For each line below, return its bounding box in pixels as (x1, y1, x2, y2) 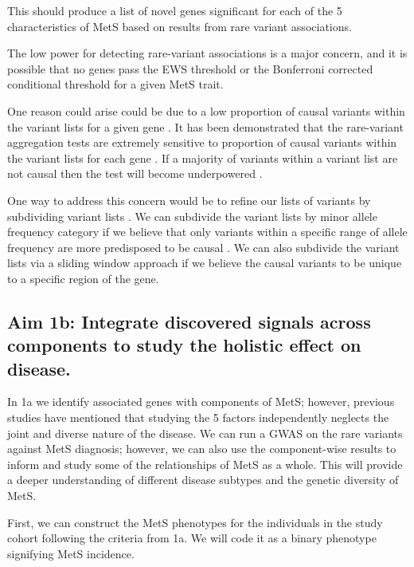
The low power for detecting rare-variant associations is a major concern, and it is (7, 45, 408, 61)
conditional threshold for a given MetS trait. (7, 76, 224, 93)
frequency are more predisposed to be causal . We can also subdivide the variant (7, 238, 400, 255)
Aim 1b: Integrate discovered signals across (7, 309, 371, 333)
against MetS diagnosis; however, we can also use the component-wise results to (7, 440, 396, 457)
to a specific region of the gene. (7, 270, 159, 286)
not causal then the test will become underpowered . (7, 165, 263, 182)
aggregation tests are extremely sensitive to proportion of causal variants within (7, 134, 397, 151)
